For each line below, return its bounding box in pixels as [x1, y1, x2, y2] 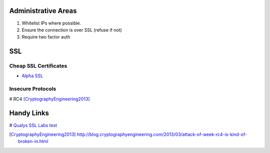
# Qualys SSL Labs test [9, 122, 57, 128]
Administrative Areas [9, 7, 77, 15]
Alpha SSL [21, 73, 43, 79]
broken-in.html [18, 138, 48, 144]
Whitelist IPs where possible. [21, 20, 81, 26]
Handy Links [9, 109, 49, 117]
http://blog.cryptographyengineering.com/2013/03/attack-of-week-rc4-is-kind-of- [76, 131, 247, 137]
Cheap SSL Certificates [9, 63, 67, 70]
